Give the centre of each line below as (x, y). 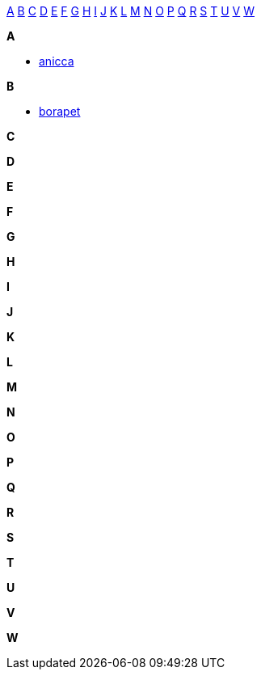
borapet (60, 111)
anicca (57, 61)
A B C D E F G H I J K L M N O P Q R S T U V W (130, 11)
